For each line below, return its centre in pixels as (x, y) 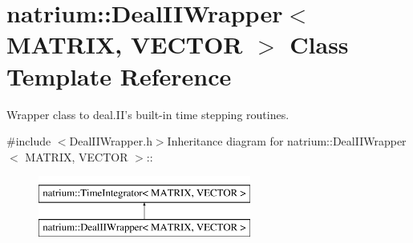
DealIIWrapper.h (111, 141)
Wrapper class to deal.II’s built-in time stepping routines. (148, 114)
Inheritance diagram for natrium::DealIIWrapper (287, 141)
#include (29, 141)
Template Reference (119, 76)
